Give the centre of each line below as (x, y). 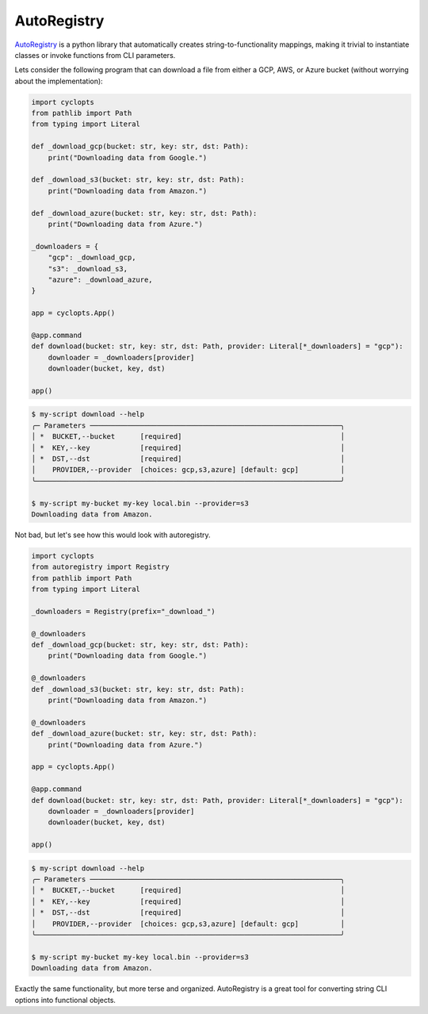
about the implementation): (59, 81)
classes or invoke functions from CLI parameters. (95, 55)
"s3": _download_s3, (88, 269)
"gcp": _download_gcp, (92, 257)
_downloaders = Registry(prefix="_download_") (123, 611)
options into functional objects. (65, 1000)
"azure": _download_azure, (101, 279)
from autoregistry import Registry (100, 567)
